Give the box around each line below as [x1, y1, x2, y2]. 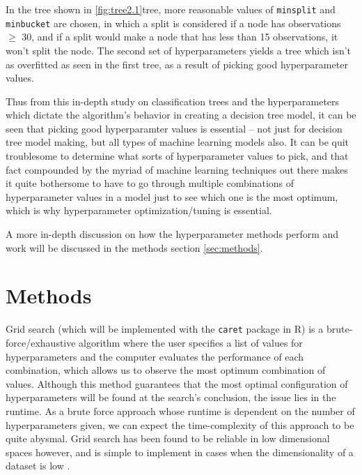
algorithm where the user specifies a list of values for [79, 335, 303, 349]
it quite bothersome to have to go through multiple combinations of [6, 176, 294, 190]
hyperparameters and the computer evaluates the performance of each [6, 349, 304, 363]
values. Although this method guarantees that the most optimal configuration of [6, 376, 348, 391]
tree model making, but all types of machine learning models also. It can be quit [6, 135, 349, 149]
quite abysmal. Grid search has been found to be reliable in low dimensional [6, 431, 330, 446]
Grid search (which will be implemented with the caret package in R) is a [6, 322, 324, 336]
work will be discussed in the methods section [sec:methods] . [6, 240, 263, 255]
